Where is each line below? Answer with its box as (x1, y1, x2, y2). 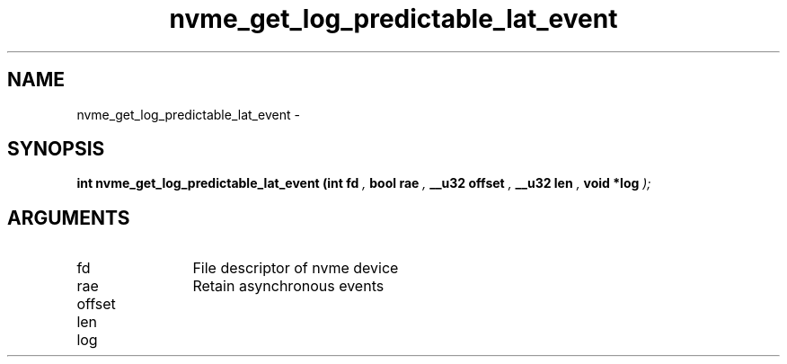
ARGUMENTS (7, 206, 130, 229)
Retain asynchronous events (192, 277, 385, 296)
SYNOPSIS (7, 138, 105, 161)
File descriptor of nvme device (192, 259, 399, 278)
